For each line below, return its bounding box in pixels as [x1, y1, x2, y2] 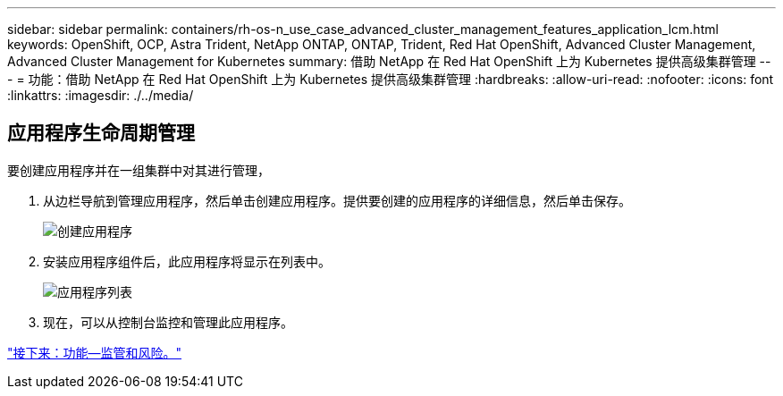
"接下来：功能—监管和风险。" [7, 344, 182, 360]
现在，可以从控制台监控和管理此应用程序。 [43, 314, 293, 330]
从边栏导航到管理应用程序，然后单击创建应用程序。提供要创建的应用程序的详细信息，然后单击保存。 [43, 192, 631, 208]
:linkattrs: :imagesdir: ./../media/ [7, 88, 194, 103]
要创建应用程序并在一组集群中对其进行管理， [7, 162, 270, 178]
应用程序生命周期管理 [7, 122, 195, 145]
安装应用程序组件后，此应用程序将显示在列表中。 [43, 253, 331, 269]
